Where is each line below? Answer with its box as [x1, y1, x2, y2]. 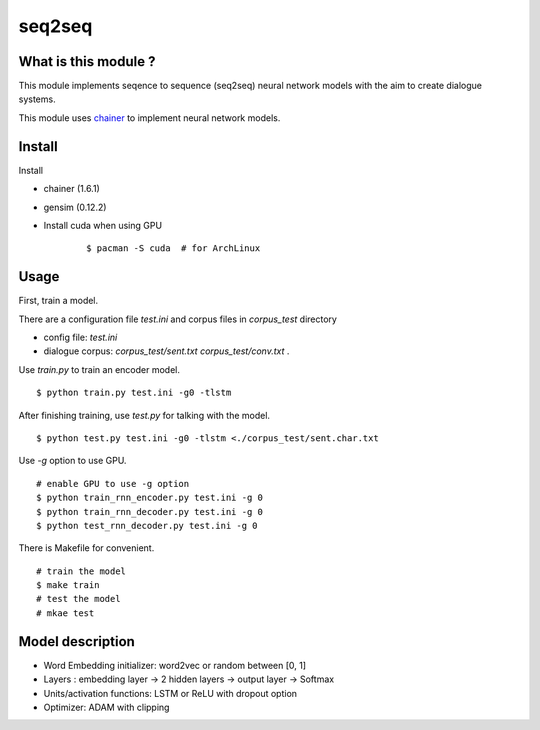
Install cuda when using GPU [43, 219, 163, 231]
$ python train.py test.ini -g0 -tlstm [36, 387, 232, 399]
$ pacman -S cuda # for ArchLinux [86, 243, 261, 254]
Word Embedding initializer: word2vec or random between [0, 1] [43, 659, 307, 671]
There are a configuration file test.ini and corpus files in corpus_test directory [18, 313, 337, 325]
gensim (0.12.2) [43, 201, 107, 213]
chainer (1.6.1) [43, 183, 100, 195]
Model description [18, 633, 135, 650]
